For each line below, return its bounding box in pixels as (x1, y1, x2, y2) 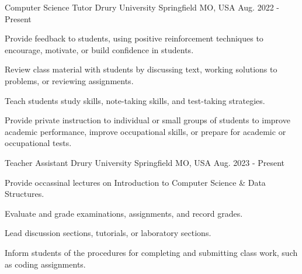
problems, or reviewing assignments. (5, 74, 134, 86)
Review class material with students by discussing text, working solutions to (5, 63, 277, 75)
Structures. (5, 188, 44, 200)
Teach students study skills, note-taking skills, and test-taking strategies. (5, 94, 265, 106)
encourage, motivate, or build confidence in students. (5, 43, 194, 56)
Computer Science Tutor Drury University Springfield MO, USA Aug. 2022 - (5, 1, 279, 13)
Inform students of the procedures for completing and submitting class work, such (5, 246, 298, 258)
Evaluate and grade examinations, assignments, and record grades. (5, 207, 243, 219)
